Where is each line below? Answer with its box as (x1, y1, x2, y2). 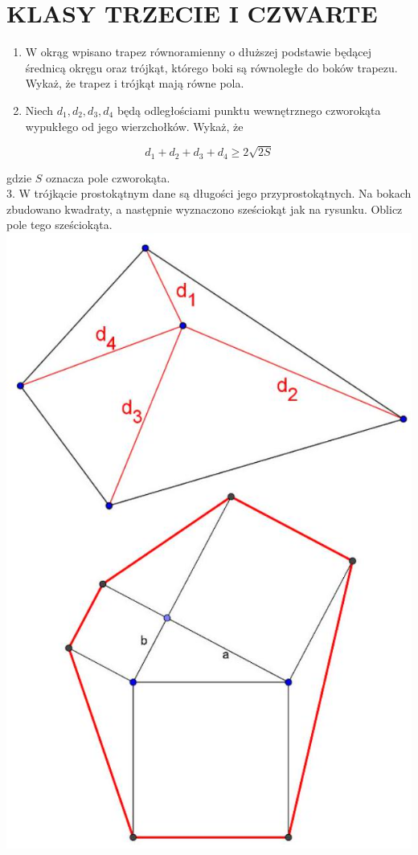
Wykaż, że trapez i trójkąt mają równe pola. (25, 75, 244, 92)
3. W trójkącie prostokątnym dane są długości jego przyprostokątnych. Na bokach (6, 185, 412, 202)
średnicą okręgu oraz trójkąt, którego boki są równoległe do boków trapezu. (25, 59, 398, 76)
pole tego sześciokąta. (6, 216, 113, 233)
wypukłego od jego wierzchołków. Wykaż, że (25, 117, 244, 134)
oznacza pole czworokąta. (46, 169, 170, 186)
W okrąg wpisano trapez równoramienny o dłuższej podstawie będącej (25, 43, 371, 60)
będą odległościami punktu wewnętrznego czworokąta (117, 101, 381, 118)
